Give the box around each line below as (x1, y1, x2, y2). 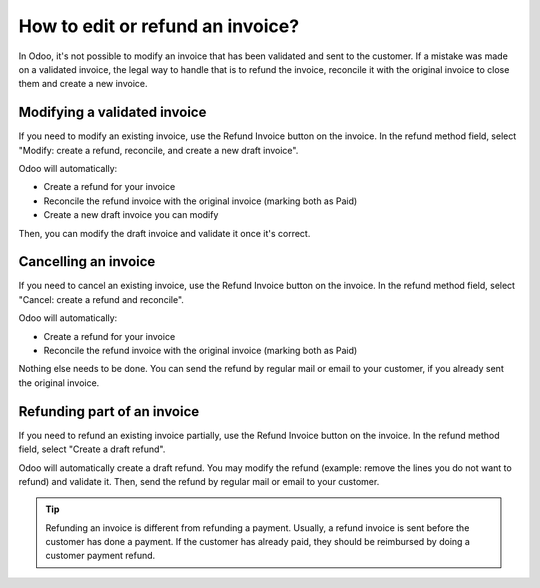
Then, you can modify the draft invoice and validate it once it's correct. (18, 227, 311, 239)
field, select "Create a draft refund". (18, 443, 166, 455)
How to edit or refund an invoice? (18, 15, 300, 37)
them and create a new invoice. (18, 78, 149, 90)
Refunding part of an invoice (18, 403, 200, 420)
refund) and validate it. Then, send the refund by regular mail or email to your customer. (18, 475, 380, 487)
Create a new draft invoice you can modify (43, 209, 219, 221)
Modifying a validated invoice (18, 104, 207, 121)
